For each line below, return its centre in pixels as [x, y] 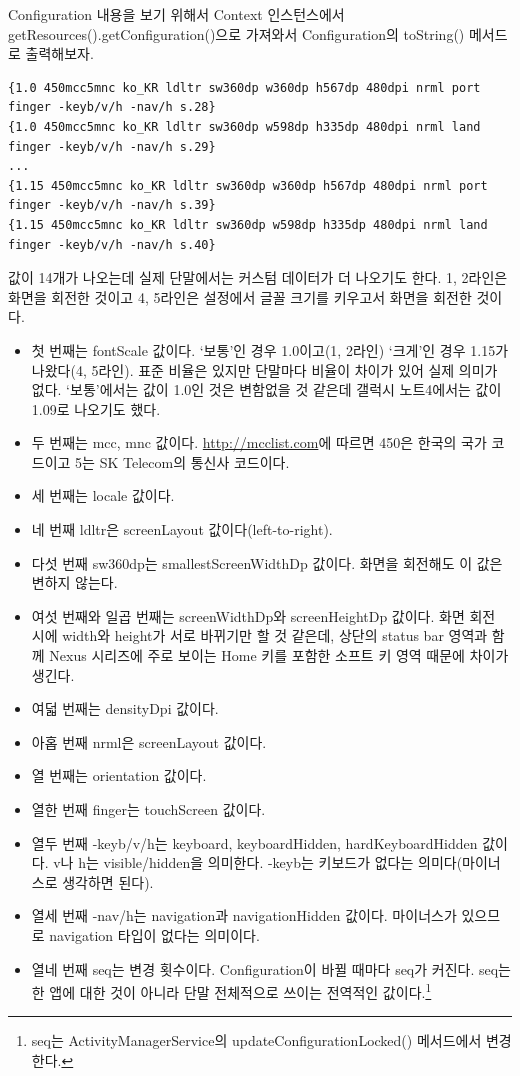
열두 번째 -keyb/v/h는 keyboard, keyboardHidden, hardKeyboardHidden [254, 842]
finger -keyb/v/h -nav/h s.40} [112, 244]
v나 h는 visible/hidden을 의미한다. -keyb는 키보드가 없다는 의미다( [258, 862]
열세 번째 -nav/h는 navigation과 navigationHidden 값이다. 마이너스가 [244, 915]
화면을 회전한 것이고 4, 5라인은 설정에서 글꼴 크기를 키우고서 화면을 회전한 [240, 296]
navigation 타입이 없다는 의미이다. [154, 934]
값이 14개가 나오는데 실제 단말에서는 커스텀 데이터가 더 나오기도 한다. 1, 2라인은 [258, 277]
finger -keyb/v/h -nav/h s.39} [112, 205]
